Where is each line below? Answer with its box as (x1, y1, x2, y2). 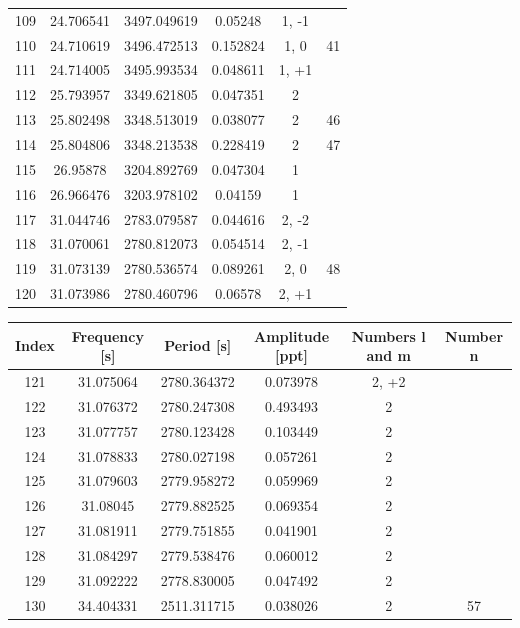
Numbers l (351, 325, 426, 346)
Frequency (71, 325, 144, 346)
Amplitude (254, 325, 330, 346)
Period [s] (164, 335, 232, 356)
